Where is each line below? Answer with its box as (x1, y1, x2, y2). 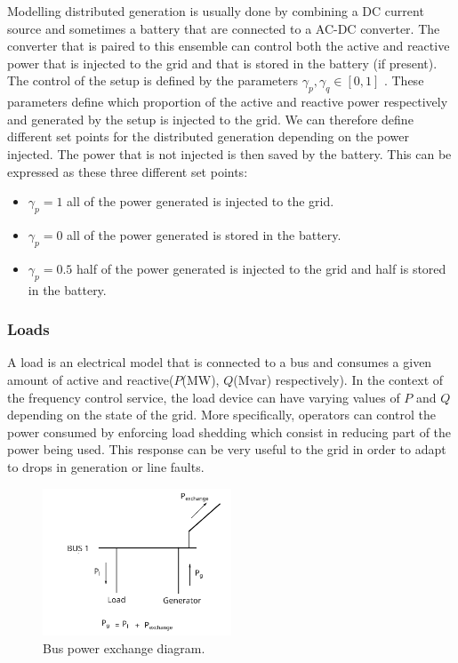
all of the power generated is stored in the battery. (67, 225, 341, 244)
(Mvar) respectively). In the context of (233, 370, 444, 388)
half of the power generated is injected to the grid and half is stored (76, 259, 446, 277)
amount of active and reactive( (7, 370, 174, 388)
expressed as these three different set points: (7, 162, 248, 180)
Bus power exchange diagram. (43, 638, 205, 657)
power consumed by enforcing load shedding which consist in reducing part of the (7, 422, 452, 441)
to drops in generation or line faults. (7, 457, 205, 475)
